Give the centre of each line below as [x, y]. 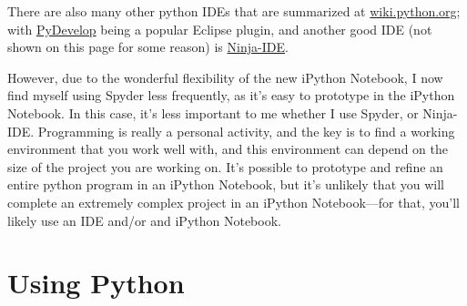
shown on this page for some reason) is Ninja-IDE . [148, 47]
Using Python [96, 283]
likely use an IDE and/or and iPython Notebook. [144, 220]
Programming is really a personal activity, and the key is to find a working [246, 131]
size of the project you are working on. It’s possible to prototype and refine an [225, 166]
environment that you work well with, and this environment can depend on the [228, 149]
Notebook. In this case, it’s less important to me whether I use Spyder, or [213, 112]
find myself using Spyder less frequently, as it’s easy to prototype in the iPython [231, 95]
